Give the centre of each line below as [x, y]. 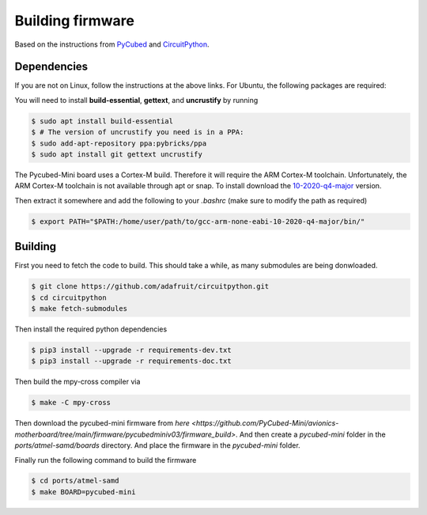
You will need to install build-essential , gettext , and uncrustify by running [136, 100]
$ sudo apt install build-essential [102, 121]
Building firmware [74, 21]
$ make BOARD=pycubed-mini [83, 492]
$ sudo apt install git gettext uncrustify [117, 154]
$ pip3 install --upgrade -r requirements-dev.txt [132, 350]
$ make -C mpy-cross [71, 403]
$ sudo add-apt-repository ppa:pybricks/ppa [119, 143]
